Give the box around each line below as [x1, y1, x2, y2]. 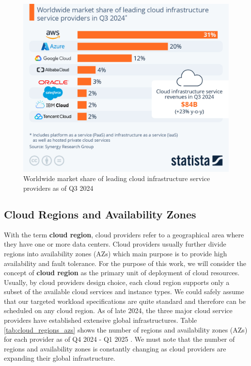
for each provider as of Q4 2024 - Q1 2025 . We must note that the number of [4, 334, 235, 344]
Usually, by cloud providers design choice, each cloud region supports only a [4, 277, 230, 287]
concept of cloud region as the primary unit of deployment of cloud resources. [4, 267, 240, 278]
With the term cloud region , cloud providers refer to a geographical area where [4, 229, 244, 239]
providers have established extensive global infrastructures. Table [4, 315, 197, 325]
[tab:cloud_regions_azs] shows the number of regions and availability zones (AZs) [4, 324, 248, 334]
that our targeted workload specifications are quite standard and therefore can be [4, 296, 246, 306]
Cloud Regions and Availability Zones [4, 206, 196, 221]
